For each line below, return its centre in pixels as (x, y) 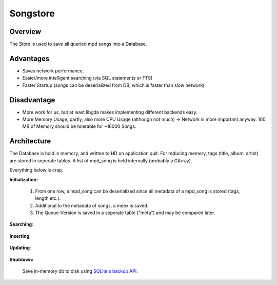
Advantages (29, 58)
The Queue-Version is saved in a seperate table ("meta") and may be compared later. (125, 213)
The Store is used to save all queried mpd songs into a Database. (78, 44)
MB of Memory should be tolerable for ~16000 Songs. (79, 126)
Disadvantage (32, 100)
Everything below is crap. (36, 170)
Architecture (30, 141)
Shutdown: (22, 259)
